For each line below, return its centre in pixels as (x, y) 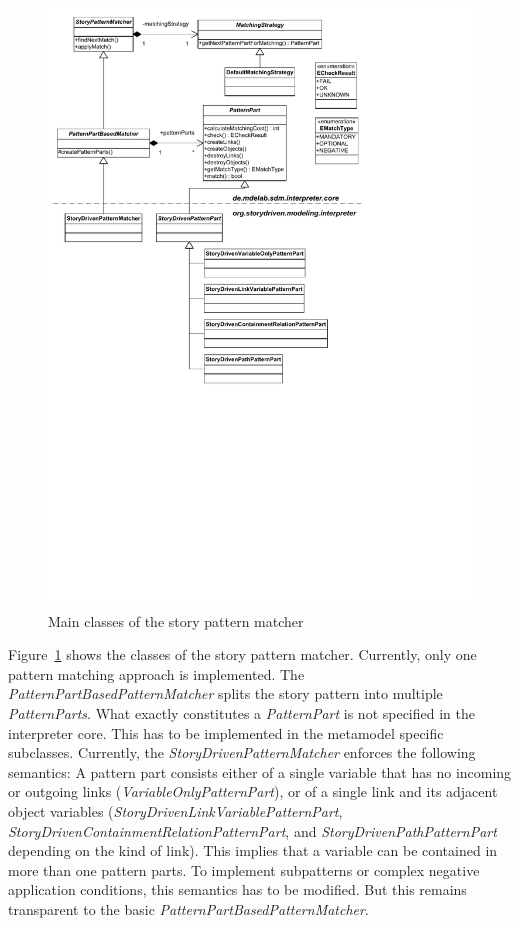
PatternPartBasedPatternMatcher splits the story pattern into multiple (225, 693)
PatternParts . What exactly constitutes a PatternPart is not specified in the (241, 713)
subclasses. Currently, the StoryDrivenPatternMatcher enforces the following (242, 752)
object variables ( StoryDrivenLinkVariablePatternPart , (175, 811)
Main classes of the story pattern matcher (176, 620)
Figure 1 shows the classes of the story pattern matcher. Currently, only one (242, 654)
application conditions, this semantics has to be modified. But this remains (237, 889)
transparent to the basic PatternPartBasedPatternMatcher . (188, 909)
